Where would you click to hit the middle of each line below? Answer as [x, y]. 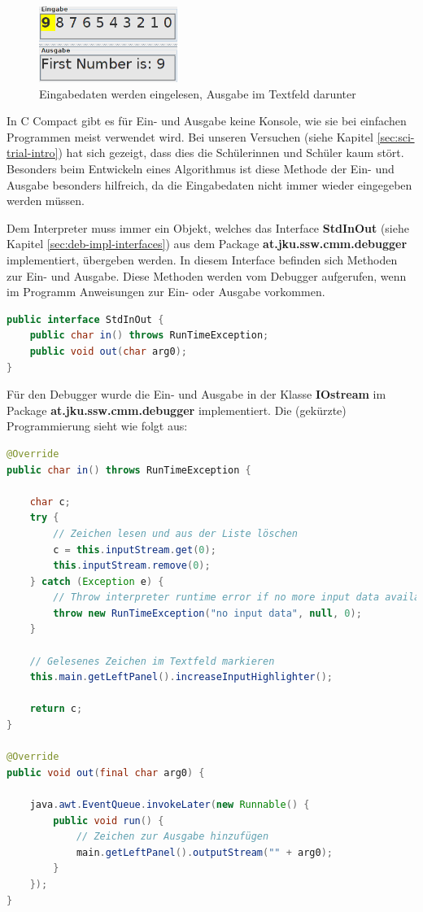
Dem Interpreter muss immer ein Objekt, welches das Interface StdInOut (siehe [208, 227]
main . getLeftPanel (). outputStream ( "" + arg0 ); [204, 852]
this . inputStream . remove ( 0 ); [132, 566]
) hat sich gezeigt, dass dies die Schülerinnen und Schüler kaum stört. [231, 153]
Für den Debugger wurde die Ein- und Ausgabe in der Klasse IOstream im [196, 394]
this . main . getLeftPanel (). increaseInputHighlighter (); [181, 677]
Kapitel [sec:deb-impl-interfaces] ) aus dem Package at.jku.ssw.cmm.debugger [207, 244]
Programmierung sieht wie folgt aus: [97, 426]
